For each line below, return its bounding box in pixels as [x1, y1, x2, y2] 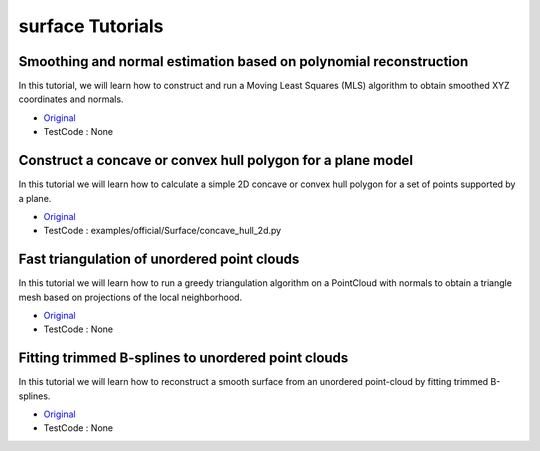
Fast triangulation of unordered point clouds [18, 251, 300, 268]
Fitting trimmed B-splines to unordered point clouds [18, 350, 349, 367]
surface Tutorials [18, 15, 164, 37]
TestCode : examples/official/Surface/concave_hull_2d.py [43, 225, 282, 237]
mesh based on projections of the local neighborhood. [18, 291, 243, 303]
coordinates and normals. [18, 93, 124, 105]
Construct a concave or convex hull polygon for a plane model [18, 152, 414, 169]
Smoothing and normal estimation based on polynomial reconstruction [18, 53, 469, 70]
